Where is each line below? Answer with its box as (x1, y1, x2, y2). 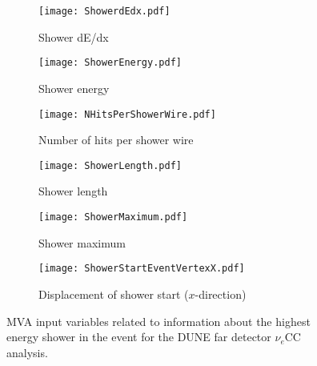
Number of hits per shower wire (38, 131, 194, 148)
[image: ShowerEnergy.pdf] (38, 57, 182, 69)
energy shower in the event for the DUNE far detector (6, 328, 271, 345)
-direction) (195, 285, 247, 302)
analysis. (6, 344, 48, 360)
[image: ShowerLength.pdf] (38, 159, 182, 171)
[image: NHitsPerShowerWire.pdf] (38, 108, 216, 120)
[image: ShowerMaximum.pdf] (38, 211, 188, 223)
